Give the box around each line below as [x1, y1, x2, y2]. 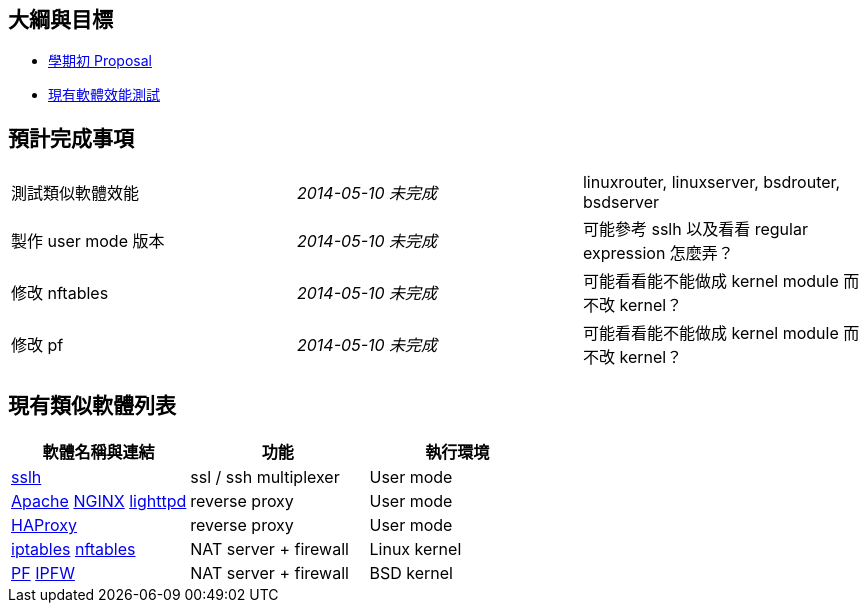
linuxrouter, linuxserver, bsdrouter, [582, 172, 841, 193]
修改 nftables [11, 283, 109, 304]
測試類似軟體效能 [11, 183, 140, 204]
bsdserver [582, 192, 660, 213]
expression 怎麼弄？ [582, 243, 734, 264]
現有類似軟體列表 [8, 392, 176, 418]
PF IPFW [11, 563, 75, 584]
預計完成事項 [8, 125, 134, 151]
